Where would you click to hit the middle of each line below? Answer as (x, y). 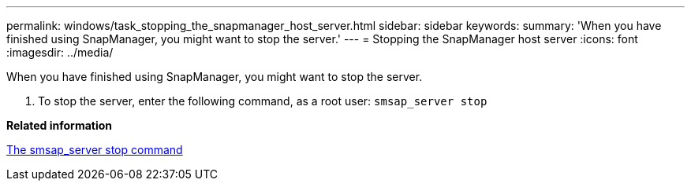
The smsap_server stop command (95, 150)
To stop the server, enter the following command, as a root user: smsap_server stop (263, 101)
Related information (60, 125)
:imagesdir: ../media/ (60, 52)
